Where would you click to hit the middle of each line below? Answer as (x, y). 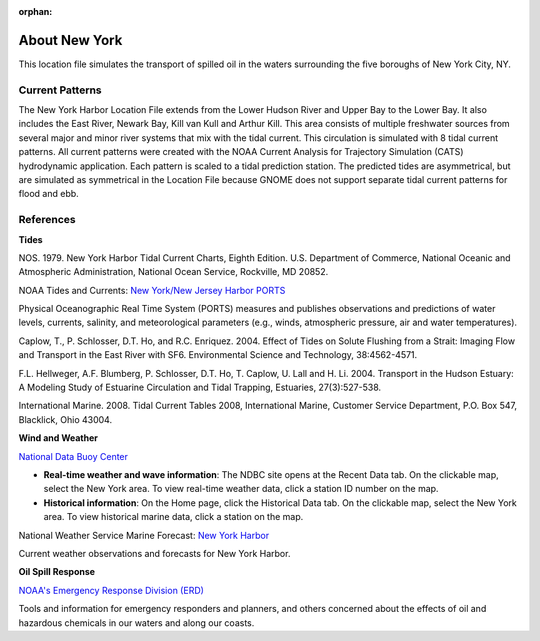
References (47, 220)
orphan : (35, 11)
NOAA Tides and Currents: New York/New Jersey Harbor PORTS (152, 290)
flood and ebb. (48, 194)
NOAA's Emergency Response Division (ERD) (111, 590)
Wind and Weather (58, 438)
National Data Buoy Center (73, 456)
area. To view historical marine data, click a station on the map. (173, 517)
